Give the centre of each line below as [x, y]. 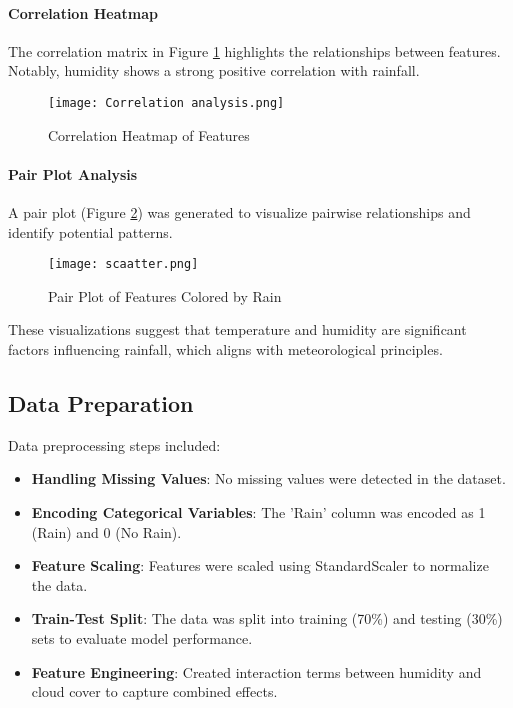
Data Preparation [101, 403]
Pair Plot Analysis [73, 173]
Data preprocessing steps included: [114, 444]
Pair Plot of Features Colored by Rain [165, 295]
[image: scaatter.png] [123, 264]
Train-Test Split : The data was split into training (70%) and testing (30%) [267, 618]
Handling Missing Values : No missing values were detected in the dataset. [268, 478]
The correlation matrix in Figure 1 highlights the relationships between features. [254, 50]
